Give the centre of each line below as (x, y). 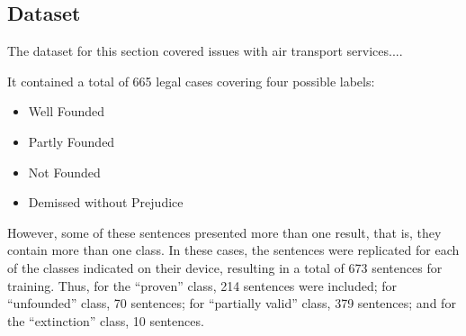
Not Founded (64, 172)
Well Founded (67, 111)
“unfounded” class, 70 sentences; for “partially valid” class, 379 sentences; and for (232, 303)
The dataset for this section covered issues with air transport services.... (205, 51)
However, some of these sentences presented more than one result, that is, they (224, 232)
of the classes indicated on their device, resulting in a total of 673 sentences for (225, 267)
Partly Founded (72, 141)
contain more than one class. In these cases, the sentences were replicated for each (233, 250)
